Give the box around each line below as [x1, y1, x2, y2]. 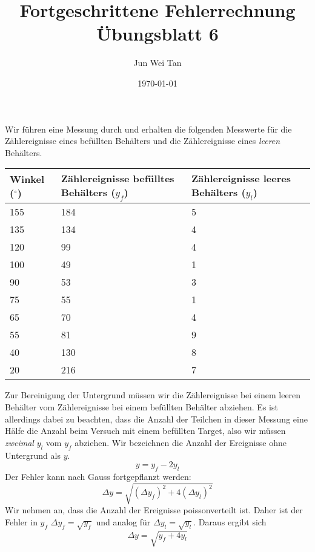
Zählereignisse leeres [191, 171, 291, 186]
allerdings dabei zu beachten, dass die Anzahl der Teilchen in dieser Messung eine [5, 412, 308, 425]
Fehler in [5, 515, 38, 528]
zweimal [5, 436, 34, 448]
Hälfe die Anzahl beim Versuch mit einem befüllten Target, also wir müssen [5, 424, 286, 437]
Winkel [10, 172, 45, 186]
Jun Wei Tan [133, 56, 182, 69]
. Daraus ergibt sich [193, 515, 267, 528]
